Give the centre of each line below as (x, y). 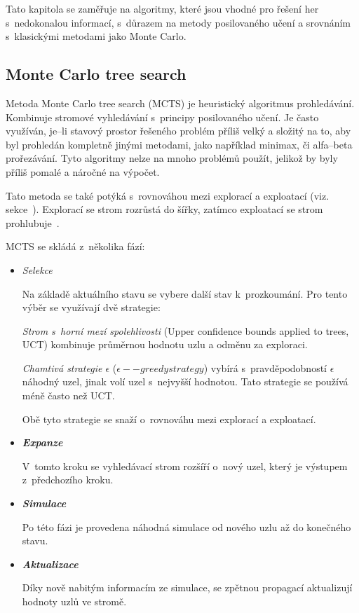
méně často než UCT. (68, 395)
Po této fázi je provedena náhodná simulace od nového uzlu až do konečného (187, 526)
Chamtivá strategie (62, 367)
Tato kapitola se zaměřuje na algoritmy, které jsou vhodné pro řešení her (162, 8)
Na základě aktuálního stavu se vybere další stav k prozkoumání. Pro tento (185, 293)
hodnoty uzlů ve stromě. (74, 601)
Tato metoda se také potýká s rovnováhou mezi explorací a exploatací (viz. (168, 195)
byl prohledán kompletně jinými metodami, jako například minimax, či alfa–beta (179, 144)
